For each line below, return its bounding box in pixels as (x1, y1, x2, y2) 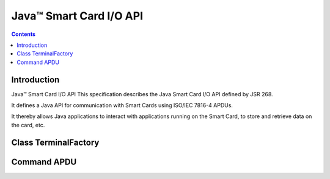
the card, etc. (11, 121, 45, 128)
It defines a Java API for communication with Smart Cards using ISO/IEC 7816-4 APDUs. (11, 102, 233, 109)
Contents (11, 30, 36, 38)
